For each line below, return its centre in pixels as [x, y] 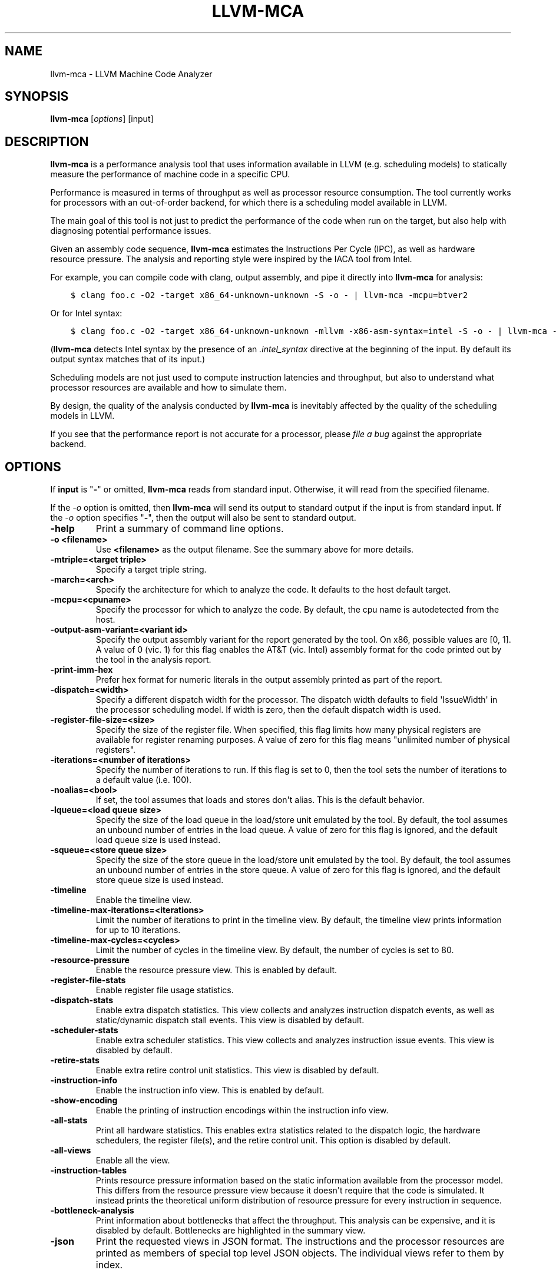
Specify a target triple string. [151, 570]
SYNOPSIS [37, 97]
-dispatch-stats [82, 1000]
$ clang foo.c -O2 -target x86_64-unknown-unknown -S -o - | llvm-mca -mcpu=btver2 [269, 295]
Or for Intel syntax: [86, 313]
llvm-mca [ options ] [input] [102, 119]
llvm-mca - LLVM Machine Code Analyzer [131, 74]
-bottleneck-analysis [92, 1211]
